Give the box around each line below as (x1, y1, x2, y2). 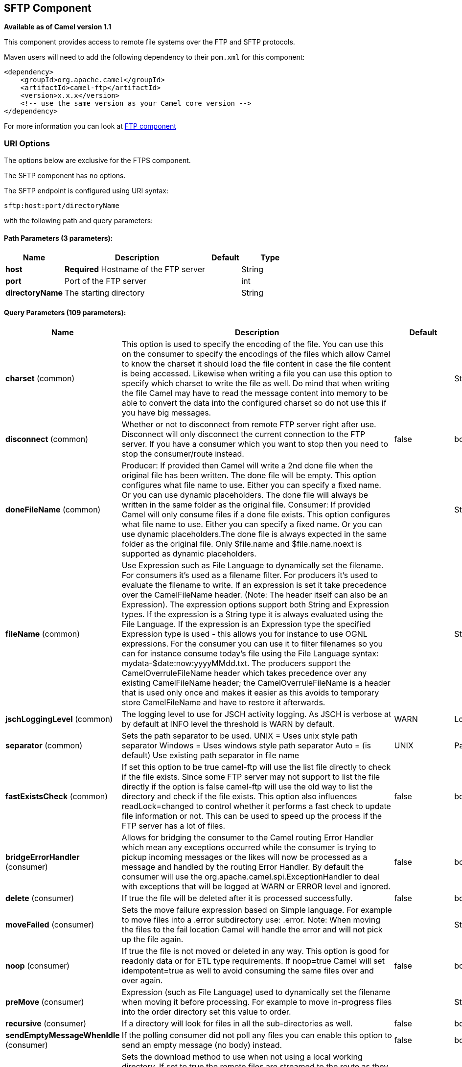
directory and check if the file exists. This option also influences (121, 791, 357, 801)
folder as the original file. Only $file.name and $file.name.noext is (121, 538, 362, 549)
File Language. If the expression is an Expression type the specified (121, 619, 371, 629)
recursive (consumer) (5, 1018, 87, 1028)
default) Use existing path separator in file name (121, 750, 299, 760)
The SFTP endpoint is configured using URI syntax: (4, 186, 168, 195)
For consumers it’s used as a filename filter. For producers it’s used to (121, 570, 378, 580)
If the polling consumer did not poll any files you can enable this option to (121, 1030, 392, 1040)
